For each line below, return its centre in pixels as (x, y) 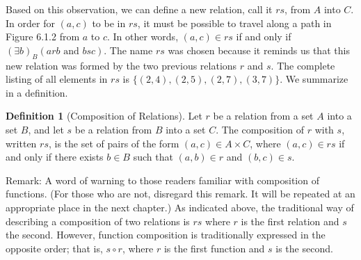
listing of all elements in (57, 79)
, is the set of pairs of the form (114, 143)
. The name (128, 50)
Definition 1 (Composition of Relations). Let (104, 116)
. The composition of (260, 129)
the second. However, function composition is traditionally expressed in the (166, 235)
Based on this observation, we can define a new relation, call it (139, 9)
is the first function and (214, 248)
